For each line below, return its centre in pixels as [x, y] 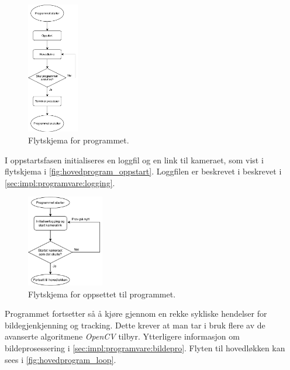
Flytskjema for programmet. [79, 140]
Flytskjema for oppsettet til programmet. [102, 294]
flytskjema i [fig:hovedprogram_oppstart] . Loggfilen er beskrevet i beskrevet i [143, 171]
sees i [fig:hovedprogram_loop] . [61, 359]
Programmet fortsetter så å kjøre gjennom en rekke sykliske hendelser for [136, 314]
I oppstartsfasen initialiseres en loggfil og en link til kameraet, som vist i [134, 160]
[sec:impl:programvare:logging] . [60, 182]
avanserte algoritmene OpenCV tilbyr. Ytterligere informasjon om [122, 336]
